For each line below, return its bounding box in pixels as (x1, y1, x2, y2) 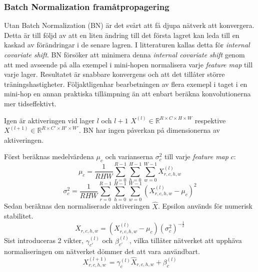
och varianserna (105, 151, 153, 162)
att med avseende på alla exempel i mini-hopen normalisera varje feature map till (4, 59, 253, 69)
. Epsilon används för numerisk (157, 201, 253, 211)
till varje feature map (164, 151, 228, 162)
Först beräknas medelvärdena (4, 151, 94, 162)
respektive (194, 115, 226, 125)
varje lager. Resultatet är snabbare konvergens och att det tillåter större (4, 69, 225, 79)
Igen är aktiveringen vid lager (4, 115, 94, 125)
